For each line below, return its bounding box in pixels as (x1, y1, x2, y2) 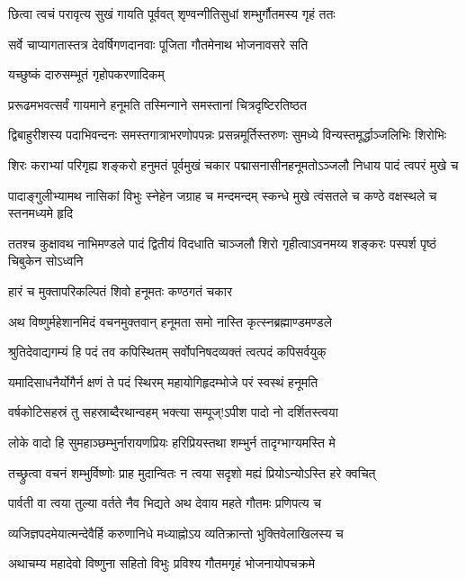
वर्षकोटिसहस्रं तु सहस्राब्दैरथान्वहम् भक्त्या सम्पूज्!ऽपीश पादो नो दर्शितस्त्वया (8, 403, 338, 421)
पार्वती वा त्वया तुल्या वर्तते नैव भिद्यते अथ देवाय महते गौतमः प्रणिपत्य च (8, 493, 321, 512)
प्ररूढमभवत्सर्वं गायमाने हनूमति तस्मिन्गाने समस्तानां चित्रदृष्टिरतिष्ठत (8, 95, 307, 113)
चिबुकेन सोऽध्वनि (8, 251, 84, 270)
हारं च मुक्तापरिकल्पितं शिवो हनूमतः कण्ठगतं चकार (8, 281, 233, 300)
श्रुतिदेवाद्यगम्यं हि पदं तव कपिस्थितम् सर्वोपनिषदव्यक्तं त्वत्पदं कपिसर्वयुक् (8, 342, 327, 361)
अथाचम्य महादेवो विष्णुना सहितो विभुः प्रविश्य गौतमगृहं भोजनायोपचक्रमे (8, 554, 315, 573)
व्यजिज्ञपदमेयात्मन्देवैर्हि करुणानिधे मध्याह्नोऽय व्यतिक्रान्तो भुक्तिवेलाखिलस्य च (8, 523, 344, 542)
